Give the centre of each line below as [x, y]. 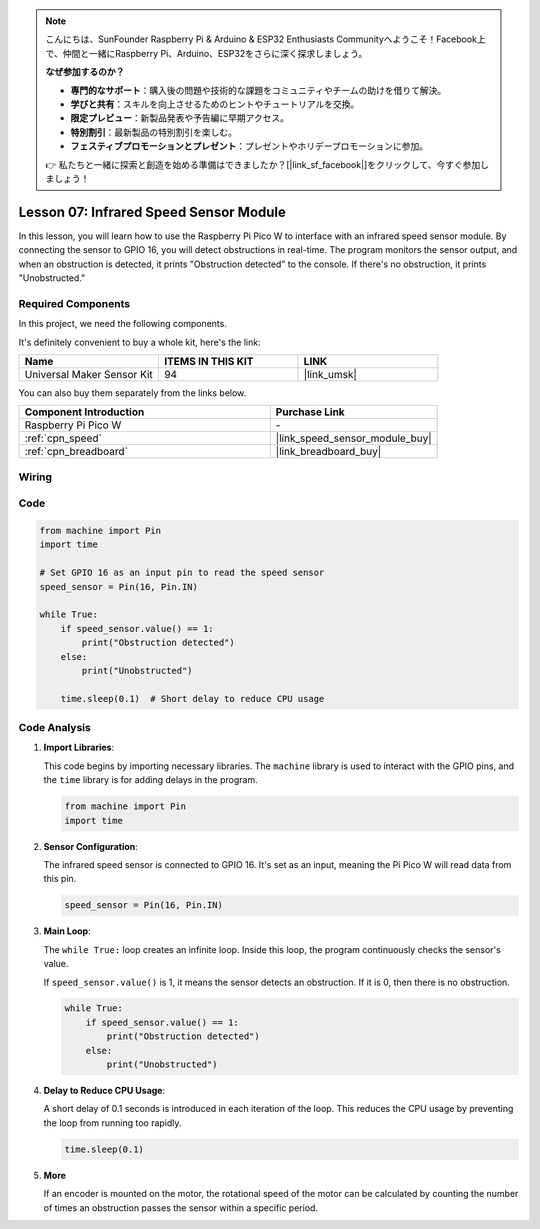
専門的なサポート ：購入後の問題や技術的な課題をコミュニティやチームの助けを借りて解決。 [258, 90]
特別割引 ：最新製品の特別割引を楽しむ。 [153, 132]
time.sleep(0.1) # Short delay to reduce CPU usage [192, 698]
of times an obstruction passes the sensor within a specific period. [181, 1207]
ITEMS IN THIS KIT [208, 361]
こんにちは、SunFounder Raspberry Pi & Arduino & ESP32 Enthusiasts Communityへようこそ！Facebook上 [266, 39]
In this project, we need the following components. [122, 324]
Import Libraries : [79, 747]
